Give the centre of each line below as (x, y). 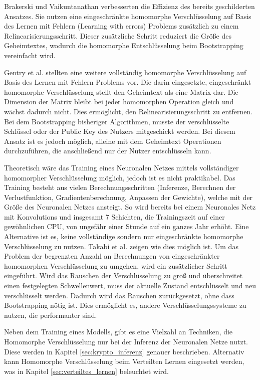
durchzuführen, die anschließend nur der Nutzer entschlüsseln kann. (108, 151)
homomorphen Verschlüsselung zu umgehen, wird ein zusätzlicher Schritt (116, 265)
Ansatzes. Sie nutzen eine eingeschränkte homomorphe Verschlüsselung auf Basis (128, 16)
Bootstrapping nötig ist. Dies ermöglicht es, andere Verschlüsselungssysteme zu (125, 305)
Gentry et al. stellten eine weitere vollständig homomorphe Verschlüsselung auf (125, 72)
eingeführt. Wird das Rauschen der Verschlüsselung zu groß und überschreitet (123, 275)
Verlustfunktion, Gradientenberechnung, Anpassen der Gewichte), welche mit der (128, 197)
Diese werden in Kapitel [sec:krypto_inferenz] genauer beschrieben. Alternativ (124, 351)
